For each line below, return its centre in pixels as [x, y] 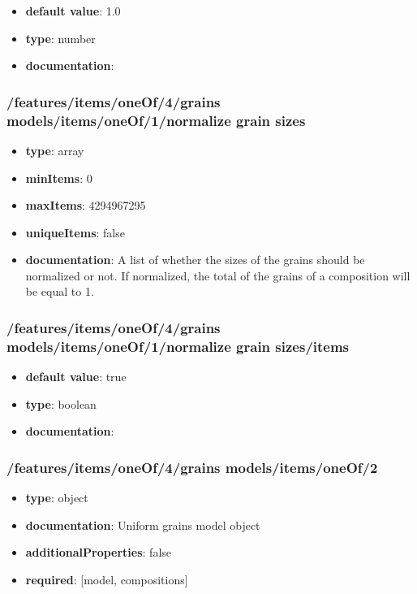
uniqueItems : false [75, 232]
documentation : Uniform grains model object [143, 525]
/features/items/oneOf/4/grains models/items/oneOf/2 [192, 467]
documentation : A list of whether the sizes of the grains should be [195, 260]
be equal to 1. [60, 291]
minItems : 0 [59, 178]
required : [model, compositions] [107, 579]
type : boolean [61, 403]
